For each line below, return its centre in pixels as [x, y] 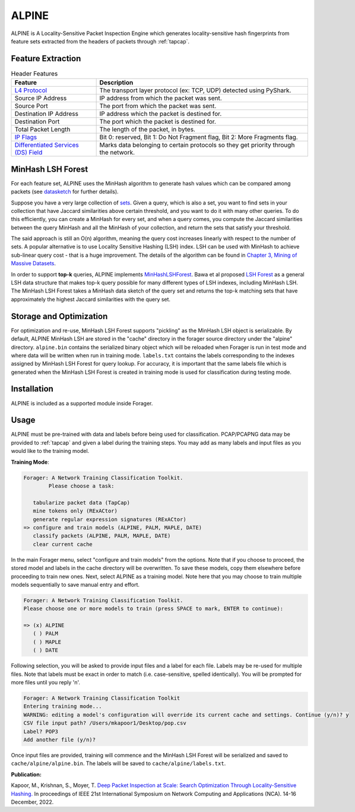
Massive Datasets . [34, 263]
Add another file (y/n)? [60, 739]
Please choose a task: [82, 486]
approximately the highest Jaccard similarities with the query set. [91, 299]
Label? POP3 [41, 731]
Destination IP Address [46, 114]
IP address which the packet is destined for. [161, 114]
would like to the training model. [50, 451]
